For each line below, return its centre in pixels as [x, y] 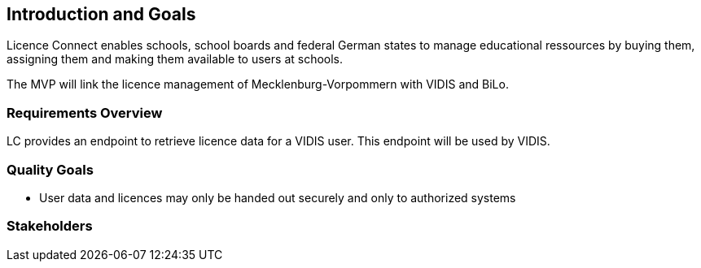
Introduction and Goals [101, 14]
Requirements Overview [85, 112]
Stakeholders [50, 226]
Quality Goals [50, 169]
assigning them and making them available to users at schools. [175, 59]
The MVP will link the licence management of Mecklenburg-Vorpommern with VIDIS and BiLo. [258, 84]
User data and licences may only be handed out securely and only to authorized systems [278, 197]
